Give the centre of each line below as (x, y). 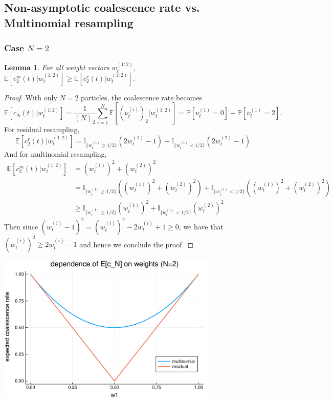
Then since (21, 226)
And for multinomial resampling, (55, 153)
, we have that (201, 226)
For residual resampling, (42, 129)
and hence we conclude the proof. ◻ (137, 244)
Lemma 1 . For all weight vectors (57, 67)
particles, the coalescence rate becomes (142, 97)
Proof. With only (31, 97)
